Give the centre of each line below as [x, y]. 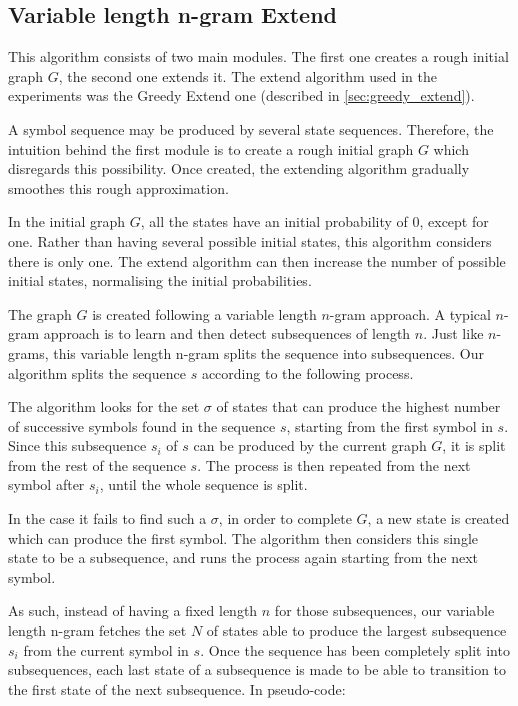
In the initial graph [67, 221]
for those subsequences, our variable [384, 610]
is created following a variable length [204, 313]
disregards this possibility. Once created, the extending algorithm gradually [239, 168]
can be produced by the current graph [310, 445]
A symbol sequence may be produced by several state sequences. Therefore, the [251, 128]
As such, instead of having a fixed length [133, 610]
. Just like [453, 333]
